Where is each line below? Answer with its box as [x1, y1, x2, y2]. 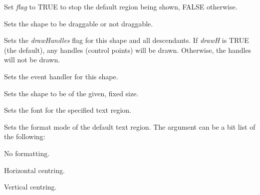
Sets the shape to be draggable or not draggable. [4, 18, 153, 28]
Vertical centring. [4, 182, 57, 192]
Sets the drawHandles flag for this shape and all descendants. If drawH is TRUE [4, 35, 249, 45]
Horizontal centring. [4, 165, 65, 175]
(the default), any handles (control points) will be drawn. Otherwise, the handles [4, 44, 252, 55]
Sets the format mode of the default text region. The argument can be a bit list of [4, 121, 256, 132]
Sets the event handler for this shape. [4, 71, 118, 81]
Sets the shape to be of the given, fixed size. [4, 88, 139, 98]
